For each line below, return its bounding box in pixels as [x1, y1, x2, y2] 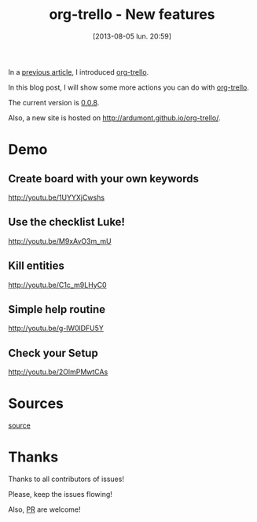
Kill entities [8, 259, 64, 273]
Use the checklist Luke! [8, 215, 126, 229]
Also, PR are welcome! [8, 505, 81, 514]
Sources [8, 395, 64, 413]
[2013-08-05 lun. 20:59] [93, 31, 171, 41]
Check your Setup [8, 346, 98, 359]
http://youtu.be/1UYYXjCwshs [8, 193, 105, 202]
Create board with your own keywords [8, 171, 199, 186]
